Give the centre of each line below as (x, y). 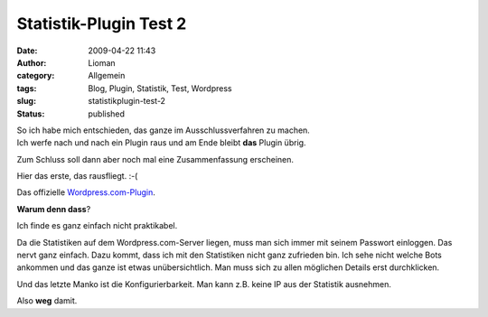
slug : (26, 101)
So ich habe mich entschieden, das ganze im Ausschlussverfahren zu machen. (164, 130)
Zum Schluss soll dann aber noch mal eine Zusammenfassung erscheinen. (155, 159)
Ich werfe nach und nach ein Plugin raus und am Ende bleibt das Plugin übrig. (161, 143)
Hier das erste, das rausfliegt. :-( (77, 176)
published (107, 114)
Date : (27, 51)
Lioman (102, 62)
